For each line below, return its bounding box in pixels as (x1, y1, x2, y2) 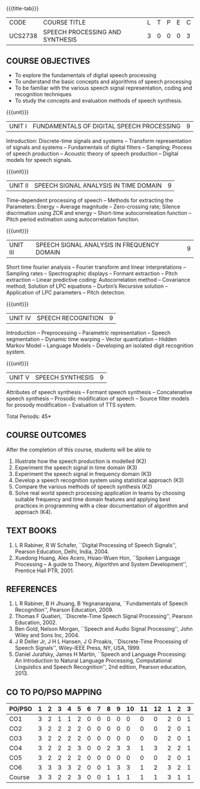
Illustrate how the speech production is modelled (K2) (14, 458, 147, 465)
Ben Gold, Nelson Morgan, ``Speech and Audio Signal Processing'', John (14, 625, 193, 633)
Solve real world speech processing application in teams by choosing (14, 489, 186, 496)
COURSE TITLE (43, 19, 86, 27)
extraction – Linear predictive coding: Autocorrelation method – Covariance (6, 277, 190, 283)
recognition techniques (14, 91, 72, 97)
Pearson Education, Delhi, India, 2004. (14, 548, 109, 555)
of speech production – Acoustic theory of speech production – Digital (6, 150, 179, 157)
